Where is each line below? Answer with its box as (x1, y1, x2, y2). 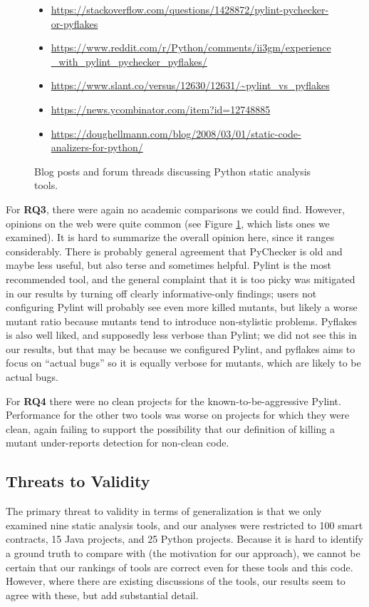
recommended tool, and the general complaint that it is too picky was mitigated (6, 271, 355, 286)
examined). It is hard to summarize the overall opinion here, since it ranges (6, 230, 335, 245)
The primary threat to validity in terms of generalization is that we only (6, 504, 322, 519)
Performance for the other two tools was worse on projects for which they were (6, 407, 350, 422)
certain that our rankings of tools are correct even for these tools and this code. (6, 559, 353, 574)
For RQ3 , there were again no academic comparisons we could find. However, (6, 201, 345, 216)
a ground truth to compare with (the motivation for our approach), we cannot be (6, 546, 360, 561)
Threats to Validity (6, 470, 150, 492)
